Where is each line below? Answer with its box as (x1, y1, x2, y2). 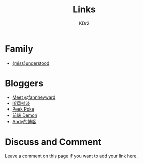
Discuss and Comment (5, 136, 102, 147)
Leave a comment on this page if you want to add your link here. (5, 153, 138, 159)
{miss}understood (12, 60, 50, 66)
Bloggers (5, 77, 44, 89)
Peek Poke (12, 106, 35, 112)
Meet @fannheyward (12, 94, 56, 100)
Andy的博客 (12, 118, 37, 124)
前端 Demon (12, 112, 37, 118)
